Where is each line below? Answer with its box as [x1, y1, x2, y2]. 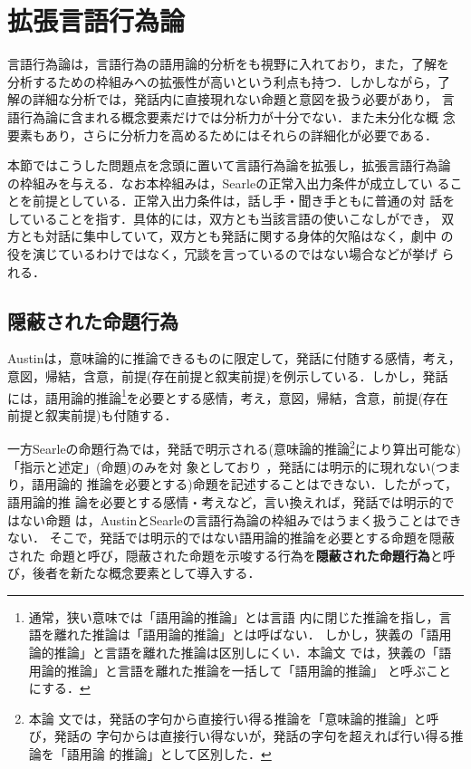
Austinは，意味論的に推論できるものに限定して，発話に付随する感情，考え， [7, 349, 461, 368]
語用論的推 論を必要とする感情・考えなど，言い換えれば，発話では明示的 [7, 492, 442, 511]
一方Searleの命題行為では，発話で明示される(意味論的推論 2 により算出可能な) [7, 437, 462, 458]
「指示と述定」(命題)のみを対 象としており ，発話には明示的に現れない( [7, 457, 436, 476]
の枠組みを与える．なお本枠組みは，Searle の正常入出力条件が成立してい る [7, 173, 450, 192]
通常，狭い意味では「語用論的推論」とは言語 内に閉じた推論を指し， [28, 607, 439, 626]
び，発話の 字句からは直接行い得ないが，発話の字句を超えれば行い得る [28, 726, 451, 745]
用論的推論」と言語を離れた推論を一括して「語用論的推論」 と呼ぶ [28, 660, 427, 679]
